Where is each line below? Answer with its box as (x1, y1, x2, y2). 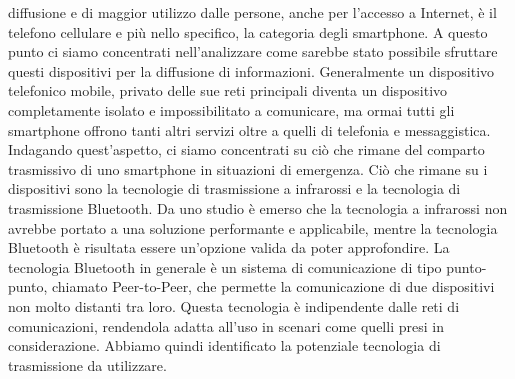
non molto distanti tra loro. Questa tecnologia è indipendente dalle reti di (8, 295, 460, 316)
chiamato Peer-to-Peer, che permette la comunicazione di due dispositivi (51, 276, 495, 297)
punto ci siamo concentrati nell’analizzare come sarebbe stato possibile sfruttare (8, 41, 498, 62)
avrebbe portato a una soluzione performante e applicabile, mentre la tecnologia (8, 217, 498, 238)
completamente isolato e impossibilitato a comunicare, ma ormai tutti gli (8, 99, 455, 120)
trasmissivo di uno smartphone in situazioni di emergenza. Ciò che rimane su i (8, 158, 488, 179)
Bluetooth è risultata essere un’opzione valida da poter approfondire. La (8, 237, 450, 258)
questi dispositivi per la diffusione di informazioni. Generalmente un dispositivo (8, 60, 495, 81)
